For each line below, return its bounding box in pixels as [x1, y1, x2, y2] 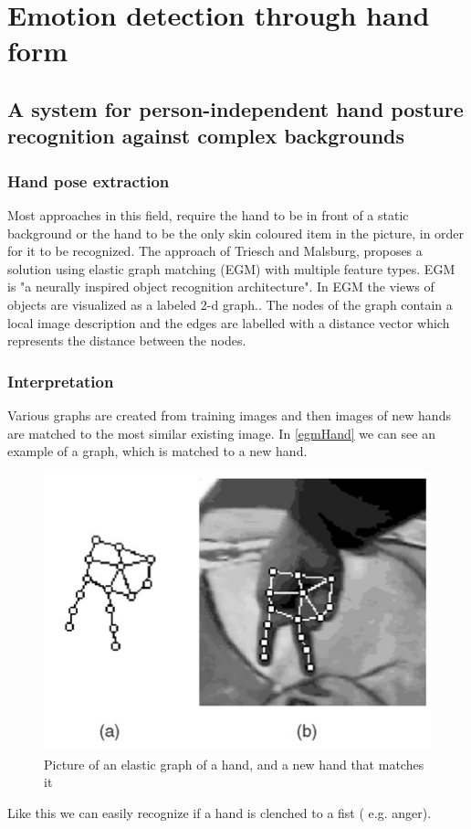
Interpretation [7, 369, 114, 392]
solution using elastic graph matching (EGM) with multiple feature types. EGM [7, 259, 455, 278]
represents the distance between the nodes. [7, 331, 246, 350]
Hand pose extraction [7, 169, 170, 192]
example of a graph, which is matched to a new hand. [7, 441, 308, 461]
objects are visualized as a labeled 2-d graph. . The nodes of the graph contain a [7, 294, 453, 314]
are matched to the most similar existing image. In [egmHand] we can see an [7, 423, 435, 442]
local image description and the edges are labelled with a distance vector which [7, 313, 450, 332]
